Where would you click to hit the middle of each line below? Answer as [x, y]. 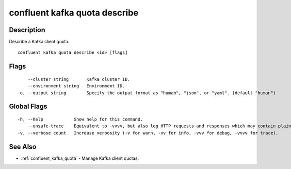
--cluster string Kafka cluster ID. [79, 79]
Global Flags [28, 107]
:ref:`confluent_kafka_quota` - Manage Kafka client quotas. [80, 158]
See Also [23, 146]
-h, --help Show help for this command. [80, 119]
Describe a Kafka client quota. [39, 42]
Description [27, 30]
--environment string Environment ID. [76, 86]
